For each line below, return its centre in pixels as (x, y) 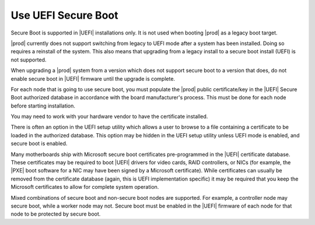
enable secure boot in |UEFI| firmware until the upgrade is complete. (93, 78)
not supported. (29, 60)
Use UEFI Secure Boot (64, 15)
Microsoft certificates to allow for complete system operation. (85, 187)
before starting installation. (43, 106)
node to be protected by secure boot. (56, 214)
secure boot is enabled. (39, 144)
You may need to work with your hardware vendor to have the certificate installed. (109, 116)
